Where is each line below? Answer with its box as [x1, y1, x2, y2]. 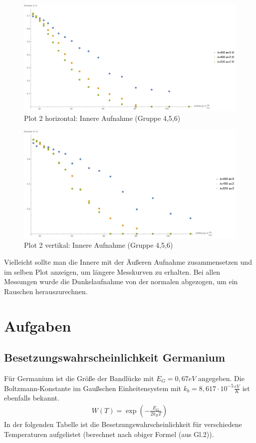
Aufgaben [4, 315, 71, 336]
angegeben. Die [198, 373, 245, 383]
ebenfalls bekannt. [4, 393, 59, 403]
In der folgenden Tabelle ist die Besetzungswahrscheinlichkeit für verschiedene [4, 419, 242, 429]
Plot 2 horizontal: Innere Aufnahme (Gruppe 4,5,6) [24, 112, 181, 123]
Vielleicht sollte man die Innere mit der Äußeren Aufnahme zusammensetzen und [4, 256, 252, 267]
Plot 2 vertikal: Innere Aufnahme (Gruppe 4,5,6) [24, 240, 173, 250]
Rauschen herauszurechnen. [4, 286, 88, 296]
